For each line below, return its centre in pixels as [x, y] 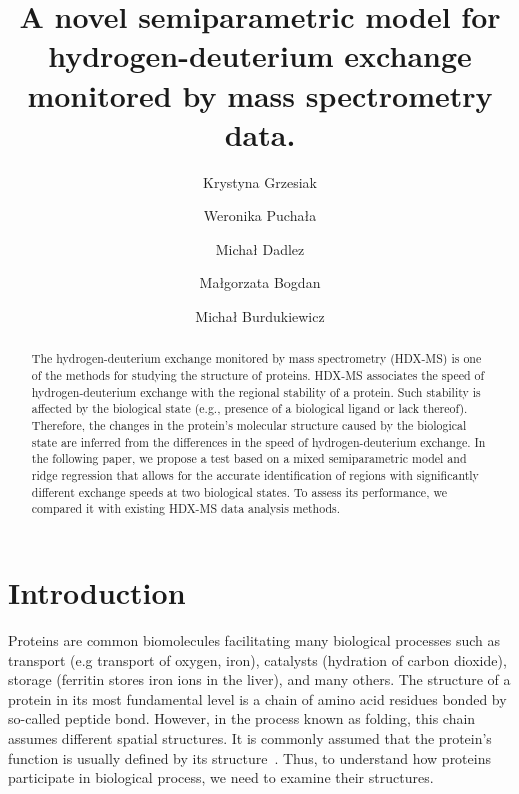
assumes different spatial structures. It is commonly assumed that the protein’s [250, 737]
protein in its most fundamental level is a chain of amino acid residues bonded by [257, 698]
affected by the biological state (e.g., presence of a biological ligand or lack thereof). [249, 408]
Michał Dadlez [260, 248]
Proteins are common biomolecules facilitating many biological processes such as [254, 639]
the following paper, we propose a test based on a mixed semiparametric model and [249, 458]
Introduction [97, 592]
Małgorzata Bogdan [260, 282]
